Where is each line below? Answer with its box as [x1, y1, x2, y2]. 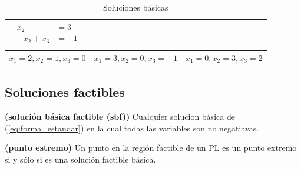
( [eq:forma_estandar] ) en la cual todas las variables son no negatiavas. [5, 121, 259, 134]
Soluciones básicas [102, 1, 168, 13]
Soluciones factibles [5, 83, 125, 101]
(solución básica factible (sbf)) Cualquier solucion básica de [5, 110, 235, 123]
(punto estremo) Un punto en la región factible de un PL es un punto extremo [5, 141, 297, 154]
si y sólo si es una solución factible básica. [5, 153, 156, 165]
